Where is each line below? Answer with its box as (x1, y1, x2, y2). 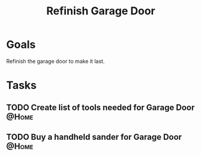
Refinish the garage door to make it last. (6, 57, 105, 65)
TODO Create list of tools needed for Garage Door (6, 102, 195, 112)
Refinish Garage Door (46, 4, 155, 18)
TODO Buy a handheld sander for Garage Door (6, 131, 182, 142)
